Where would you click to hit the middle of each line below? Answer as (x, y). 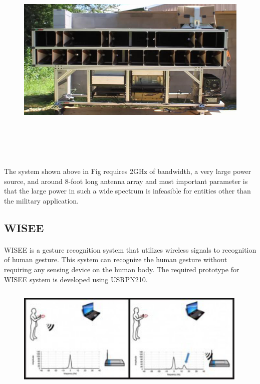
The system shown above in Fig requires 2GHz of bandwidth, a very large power (128, 171)
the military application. (42, 200)
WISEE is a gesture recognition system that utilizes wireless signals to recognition (130, 249)
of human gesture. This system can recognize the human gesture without (116, 259)
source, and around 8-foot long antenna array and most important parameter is (126, 181)
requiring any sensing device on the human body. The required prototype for (122, 269)
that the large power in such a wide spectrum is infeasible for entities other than (127, 191)
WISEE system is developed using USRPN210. (76, 279)
